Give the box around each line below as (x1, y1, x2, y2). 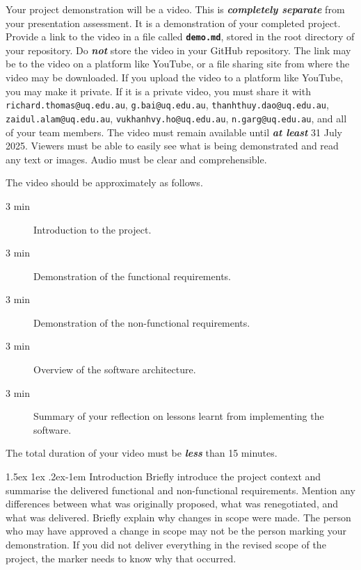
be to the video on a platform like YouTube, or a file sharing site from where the (6, 56, 350, 71)
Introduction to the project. (33, 222, 152, 236)
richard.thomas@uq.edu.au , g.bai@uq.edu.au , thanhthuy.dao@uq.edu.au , (6, 97, 329, 112)
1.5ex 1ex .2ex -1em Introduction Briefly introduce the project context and (6, 469, 321, 484)
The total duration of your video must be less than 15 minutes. (6, 446, 278, 460)
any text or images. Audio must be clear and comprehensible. (6, 152, 267, 166)
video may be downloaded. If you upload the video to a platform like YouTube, (6, 70, 344, 85)
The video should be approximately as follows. (6, 175, 203, 190)
